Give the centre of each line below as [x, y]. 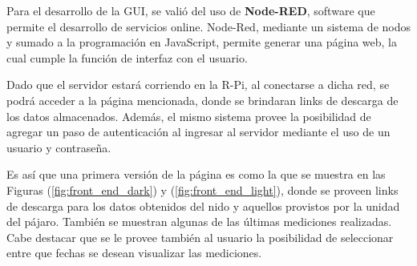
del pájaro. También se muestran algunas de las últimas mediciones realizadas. [199, 222]
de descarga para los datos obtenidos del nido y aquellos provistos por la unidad [203, 206]
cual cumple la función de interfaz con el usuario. [127, 57]
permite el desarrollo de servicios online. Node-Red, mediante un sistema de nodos [208, 26]
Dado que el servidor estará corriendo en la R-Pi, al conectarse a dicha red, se [198, 85]
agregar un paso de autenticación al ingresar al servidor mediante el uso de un [198, 132]
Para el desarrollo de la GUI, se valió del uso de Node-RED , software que [191, 10]
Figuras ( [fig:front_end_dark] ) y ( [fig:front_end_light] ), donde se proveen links [202, 189]
